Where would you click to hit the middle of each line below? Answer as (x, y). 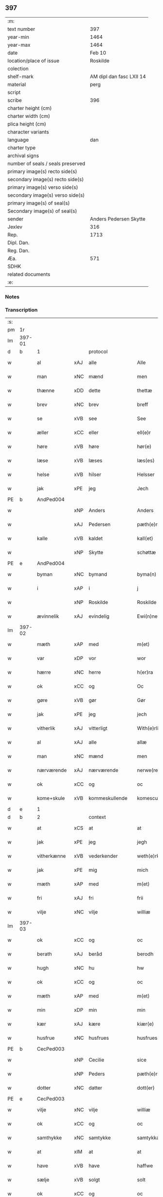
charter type (22, 147)
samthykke (49, 1138)
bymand (98, 574)
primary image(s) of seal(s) (39, 203)
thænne (46, 390)
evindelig (99, 616)
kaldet (96, 538)
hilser (95, 475)
